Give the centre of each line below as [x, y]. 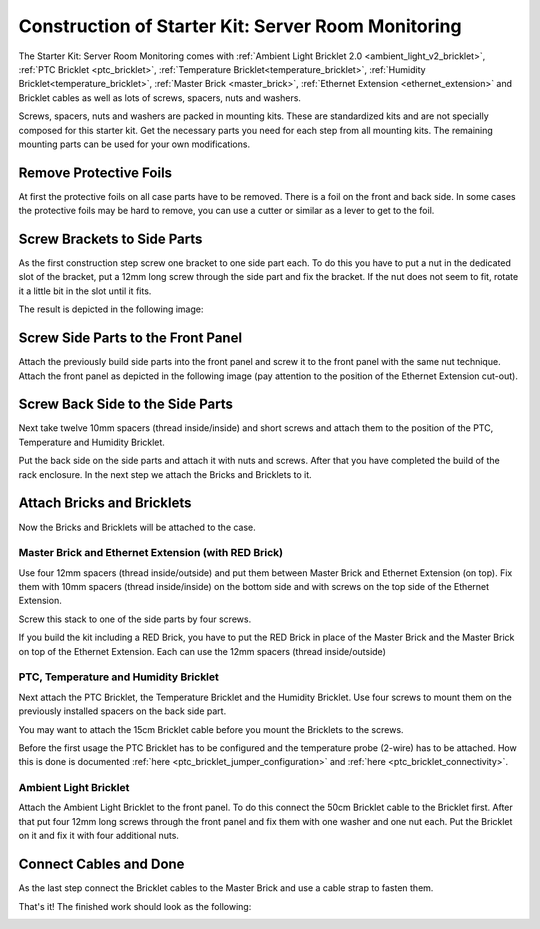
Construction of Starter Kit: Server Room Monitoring [240, 26]
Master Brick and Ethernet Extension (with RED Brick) [151, 553]
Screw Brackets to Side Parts [110, 239]
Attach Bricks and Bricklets [105, 503]
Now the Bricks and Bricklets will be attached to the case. [137, 527]
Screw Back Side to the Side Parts [126, 404]
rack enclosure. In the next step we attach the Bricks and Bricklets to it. [165, 474]
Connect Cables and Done [101, 864]
